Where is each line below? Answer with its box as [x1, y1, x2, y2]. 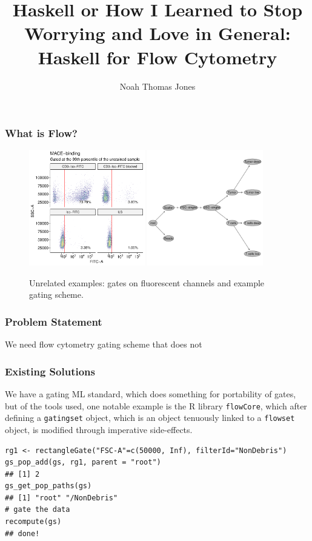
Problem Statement [5, 314, 102, 329]
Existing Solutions [5, 363, 95, 378]
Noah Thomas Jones [119, 79, 196, 92]
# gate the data [5, 505, 70, 514]
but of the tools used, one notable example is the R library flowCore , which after [5, 399, 307, 412]
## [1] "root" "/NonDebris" [5, 493, 118, 502]
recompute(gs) [5, 517, 62, 526]
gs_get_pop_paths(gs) [5, 482, 92, 491]
